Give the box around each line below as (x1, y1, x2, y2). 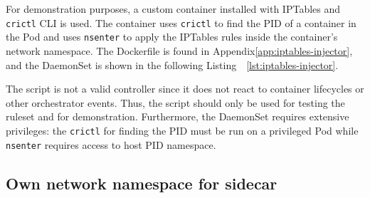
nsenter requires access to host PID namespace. (6, 137, 216, 152)
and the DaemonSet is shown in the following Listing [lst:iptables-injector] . (6, 57, 339, 72)
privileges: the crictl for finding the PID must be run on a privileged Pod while (6, 123, 359, 137)
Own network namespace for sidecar (6, 172, 277, 194)
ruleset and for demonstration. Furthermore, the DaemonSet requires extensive (6, 109, 349, 124)
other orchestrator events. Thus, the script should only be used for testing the (6, 95, 345, 110)
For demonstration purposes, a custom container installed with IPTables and (6, 1, 341, 16)
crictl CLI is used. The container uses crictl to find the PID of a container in (6, 15, 356, 30)
